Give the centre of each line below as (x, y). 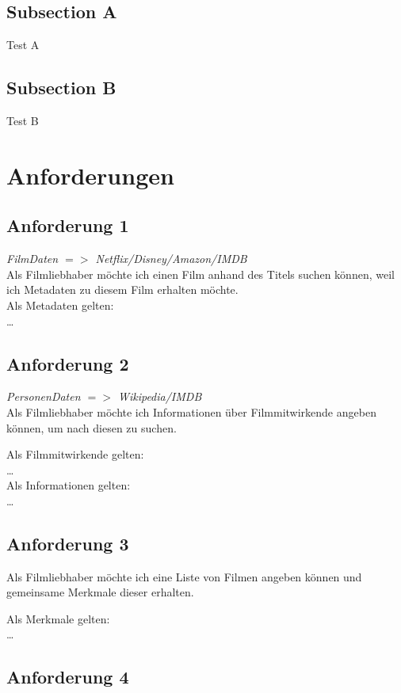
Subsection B (61, 88)
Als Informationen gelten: (69, 485)
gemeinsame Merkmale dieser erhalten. (100, 592)
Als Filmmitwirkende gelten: (75, 454)
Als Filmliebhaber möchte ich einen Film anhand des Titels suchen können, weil (200, 274)
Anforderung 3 (68, 543)
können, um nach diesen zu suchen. (92, 427)
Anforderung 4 (68, 677)
